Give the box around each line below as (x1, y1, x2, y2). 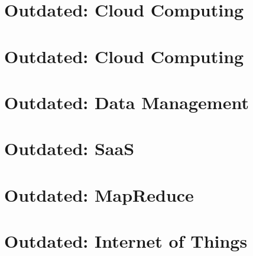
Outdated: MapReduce (4, 182, 194, 206)
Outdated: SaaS (4, 136, 135, 160)
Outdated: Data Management (4, 90, 249, 114)
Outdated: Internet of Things (4, 229, 248, 253)
